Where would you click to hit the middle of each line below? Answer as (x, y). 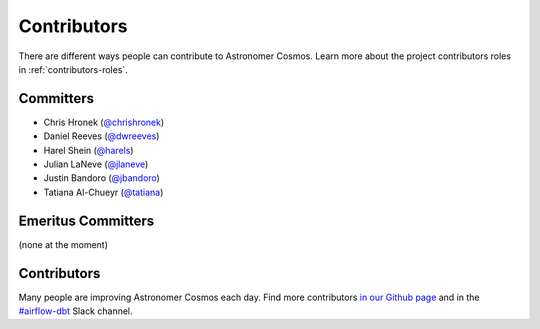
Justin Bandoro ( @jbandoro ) (101, 178)
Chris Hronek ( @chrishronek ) (104, 122)
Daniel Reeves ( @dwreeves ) (101, 136)
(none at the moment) (63, 244)
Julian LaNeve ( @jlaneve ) (96, 164)
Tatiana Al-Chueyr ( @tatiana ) (103, 192)
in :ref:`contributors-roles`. (73, 69)
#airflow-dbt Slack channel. (76, 311)
